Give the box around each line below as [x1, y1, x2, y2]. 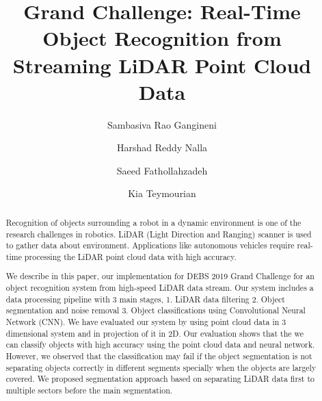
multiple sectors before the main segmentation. [5, 384, 173, 396]
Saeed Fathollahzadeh [116, 163, 208, 177]
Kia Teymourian [128, 186, 196, 200]
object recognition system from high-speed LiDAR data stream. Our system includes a [5, 282, 314, 294]
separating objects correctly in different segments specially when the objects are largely [5, 361, 317, 373]
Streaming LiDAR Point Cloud [12, 51, 312, 79]
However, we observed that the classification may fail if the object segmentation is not [5, 350, 312, 361]
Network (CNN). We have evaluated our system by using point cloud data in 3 [5, 316, 286, 327]
